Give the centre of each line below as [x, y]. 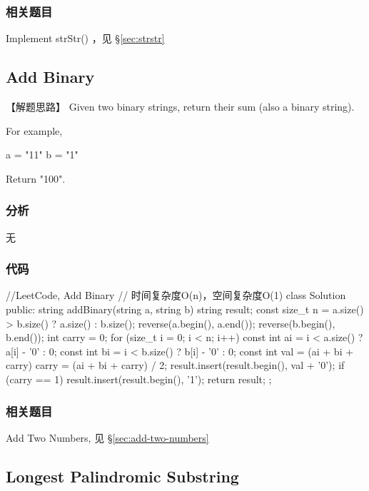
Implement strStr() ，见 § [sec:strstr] [85, 38]
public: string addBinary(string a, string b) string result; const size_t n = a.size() [185, 309]
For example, [34, 130]
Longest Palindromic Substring [122, 476]
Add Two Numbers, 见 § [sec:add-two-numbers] [107, 437]
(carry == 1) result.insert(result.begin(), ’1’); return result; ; [139, 379]
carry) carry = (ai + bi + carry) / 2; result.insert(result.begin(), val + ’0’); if [175, 365]
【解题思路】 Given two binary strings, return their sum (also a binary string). [180, 107]
